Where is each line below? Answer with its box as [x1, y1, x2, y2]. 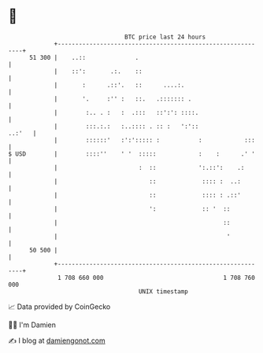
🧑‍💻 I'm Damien [8, 320, 57, 329]
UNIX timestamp [138, 287, 189, 296]
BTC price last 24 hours [124, 33, 206, 41]
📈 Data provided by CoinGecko [8, 302, 111, 311]
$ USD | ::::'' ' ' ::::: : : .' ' [8, 149, 256, 158]
